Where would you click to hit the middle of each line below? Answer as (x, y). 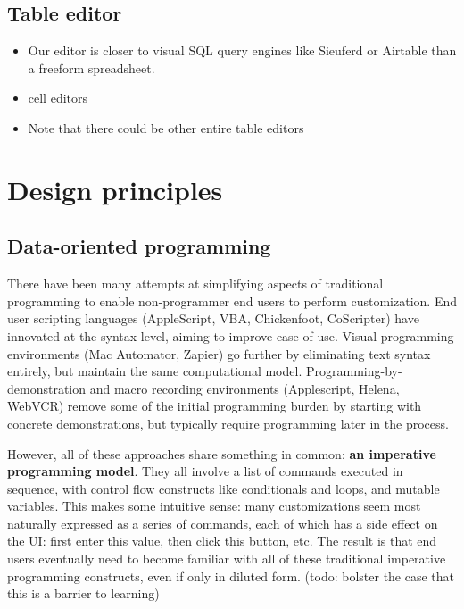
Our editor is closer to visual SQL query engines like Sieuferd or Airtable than (242, 50)
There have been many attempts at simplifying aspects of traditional (195, 284)
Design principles (115, 189)
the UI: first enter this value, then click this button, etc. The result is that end (222, 541)
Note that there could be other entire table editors (166, 127)
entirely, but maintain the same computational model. (155, 371)
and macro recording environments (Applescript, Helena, (244, 388)
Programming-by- (354, 371)
